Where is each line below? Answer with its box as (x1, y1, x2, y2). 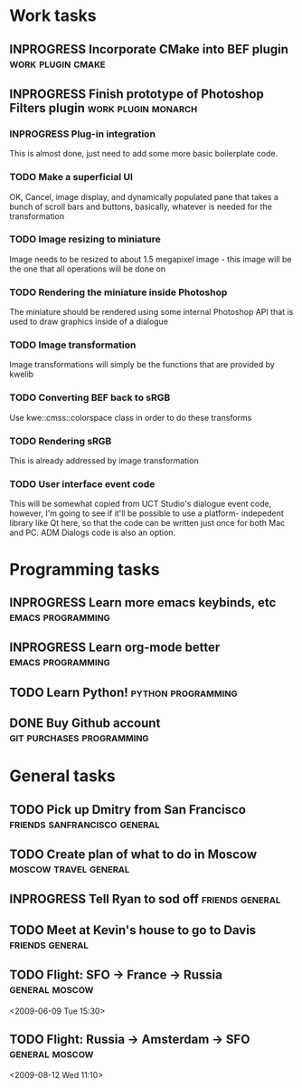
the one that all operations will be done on (9, 263, 166, 274)
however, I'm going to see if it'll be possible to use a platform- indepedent (9, 508, 285, 519)
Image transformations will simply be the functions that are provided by (9, 359, 276, 370)
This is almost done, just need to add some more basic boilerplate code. (9, 148, 278, 159)
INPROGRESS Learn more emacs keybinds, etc (9, 595, 277, 610)
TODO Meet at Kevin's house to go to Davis (9, 922, 257, 938)
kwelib (9, 368, 34, 380)
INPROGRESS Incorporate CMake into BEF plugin (9, 42, 289, 57)
